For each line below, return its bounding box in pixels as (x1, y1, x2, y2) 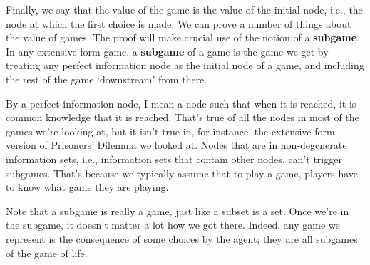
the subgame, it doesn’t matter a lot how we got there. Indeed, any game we (6, 217, 340, 232)
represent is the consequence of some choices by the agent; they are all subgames (6, 231, 358, 246)
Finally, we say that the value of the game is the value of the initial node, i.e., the (6, 2, 363, 16)
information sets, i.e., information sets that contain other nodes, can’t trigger (6, 151, 342, 166)
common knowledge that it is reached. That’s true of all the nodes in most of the (6, 110, 359, 125)
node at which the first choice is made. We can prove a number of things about (6, 16, 351, 31)
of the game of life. (6, 245, 88, 260)
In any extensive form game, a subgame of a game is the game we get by (6, 43, 329, 58)
